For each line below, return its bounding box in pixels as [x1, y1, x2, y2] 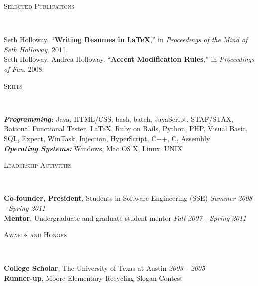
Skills [4, 80, 23, 91]
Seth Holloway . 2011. [4, 44, 68, 54]
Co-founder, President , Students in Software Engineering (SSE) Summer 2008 [4, 193, 252, 203]
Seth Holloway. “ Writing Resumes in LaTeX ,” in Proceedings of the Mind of [4, 34, 248, 45]
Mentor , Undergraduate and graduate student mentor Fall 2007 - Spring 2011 [4, 212, 246, 223]
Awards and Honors [4, 229, 67, 240]
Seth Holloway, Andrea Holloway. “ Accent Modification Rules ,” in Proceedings [4, 54, 254, 64]
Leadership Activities [4, 160, 72, 170]
